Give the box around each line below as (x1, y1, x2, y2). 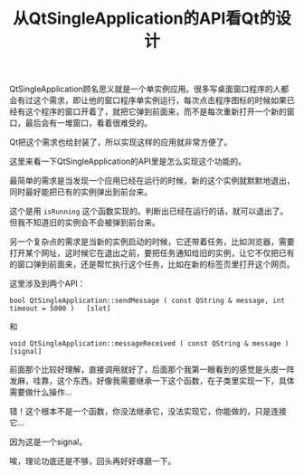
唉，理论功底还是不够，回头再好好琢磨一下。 (9, 456, 176, 467)
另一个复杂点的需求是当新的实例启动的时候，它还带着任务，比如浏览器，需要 (9, 236, 295, 247)
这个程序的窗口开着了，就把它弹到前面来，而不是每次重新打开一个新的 (24, 106, 287, 118)
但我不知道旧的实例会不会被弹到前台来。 (9, 217, 160, 228)
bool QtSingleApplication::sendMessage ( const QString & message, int (9, 296, 285, 306)
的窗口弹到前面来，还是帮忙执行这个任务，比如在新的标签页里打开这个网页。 (9, 259, 295, 270)
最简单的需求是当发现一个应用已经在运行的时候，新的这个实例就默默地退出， (9, 176, 295, 186)
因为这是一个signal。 (9, 436, 88, 448)
